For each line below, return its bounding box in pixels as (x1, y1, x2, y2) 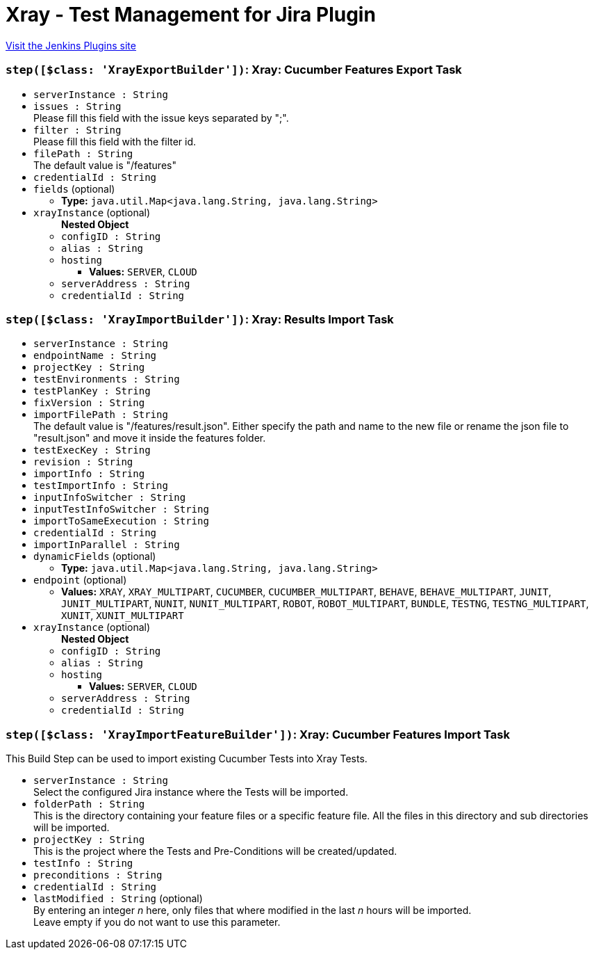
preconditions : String (33, 869, 163, 881)
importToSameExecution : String (33, 515, 209, 527)
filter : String (33, 124, 122, 136)
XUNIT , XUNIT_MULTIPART (61, 609, 184, 622)
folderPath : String (33, 798, 145, 810)
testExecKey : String (33, 444, 151, 456)
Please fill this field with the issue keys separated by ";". (33, 111, 289, 124)
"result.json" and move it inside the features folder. (33, 432, 266, 444)
